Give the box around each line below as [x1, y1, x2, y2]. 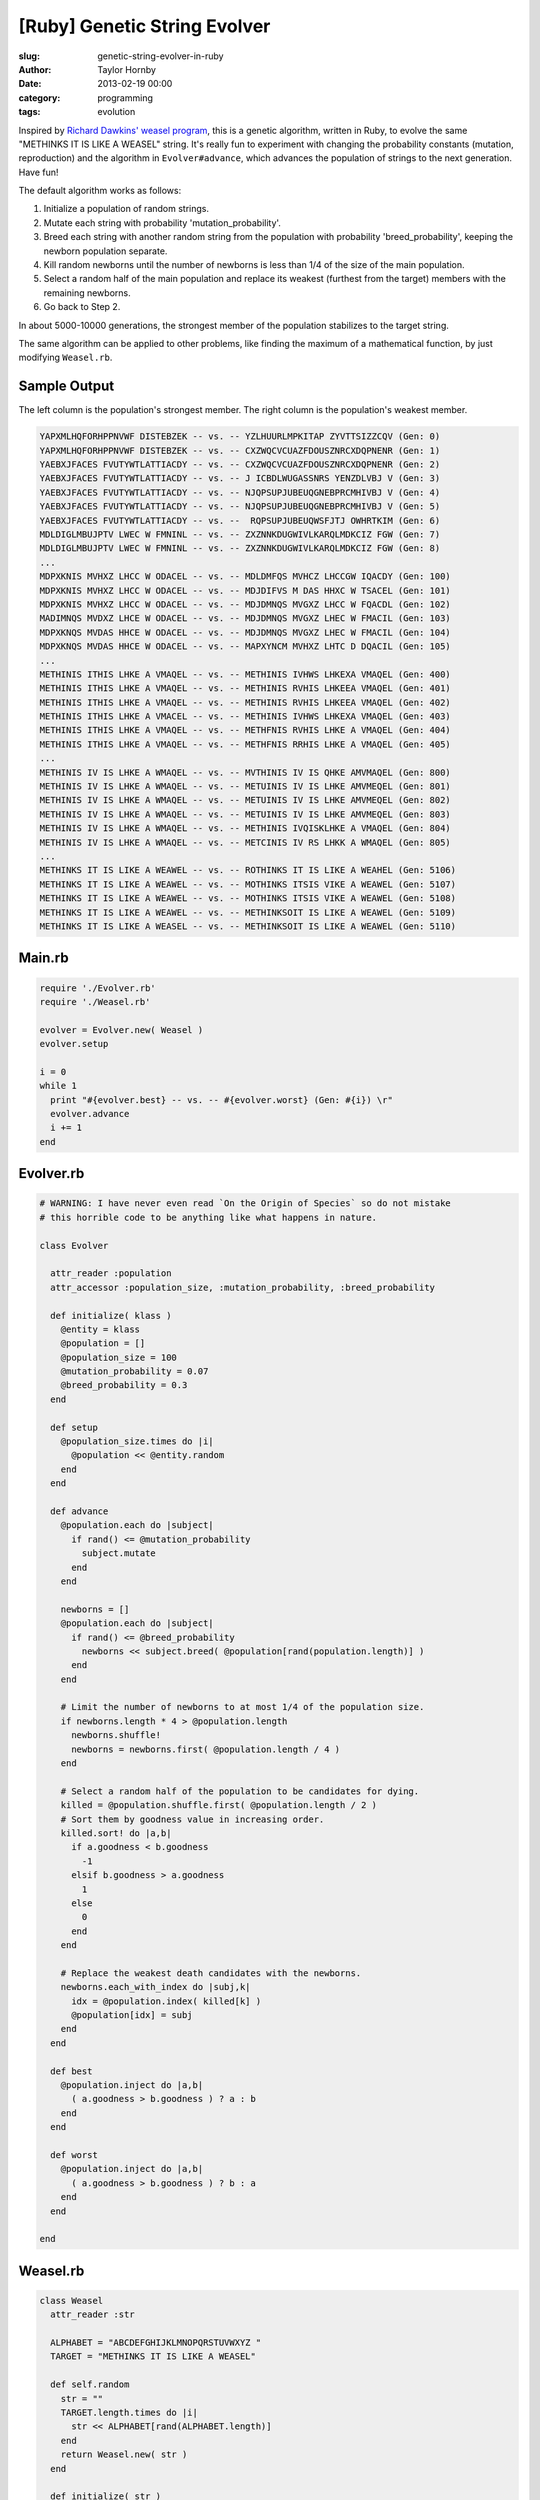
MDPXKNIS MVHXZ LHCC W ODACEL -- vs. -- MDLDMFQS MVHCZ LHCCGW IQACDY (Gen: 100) [39, 571, 452, 582]
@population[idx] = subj [71, 2010, 194, 2021]
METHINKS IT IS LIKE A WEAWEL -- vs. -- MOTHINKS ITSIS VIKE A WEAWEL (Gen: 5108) [39, 893, 457, 904]
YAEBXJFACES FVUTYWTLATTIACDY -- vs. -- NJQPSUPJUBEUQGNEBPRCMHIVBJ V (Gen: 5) [39, 501, 441, 512]
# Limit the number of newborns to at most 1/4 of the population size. [60, 1701, 425, 1713]
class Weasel [39, 2295, 104, 2306]
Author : [18, 63, 52, 75]
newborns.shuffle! [71, 1730, 162, 1741]
